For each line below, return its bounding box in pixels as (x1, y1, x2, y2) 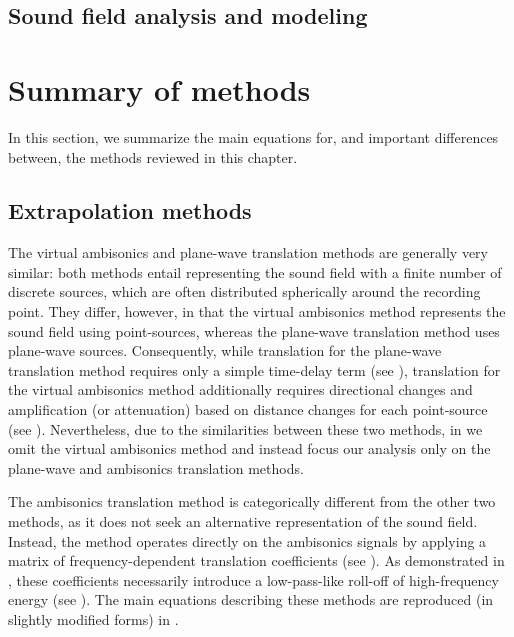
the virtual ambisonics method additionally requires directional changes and (8, 379, 473, 400)
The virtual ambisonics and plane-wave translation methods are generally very (8, 242, 489, 263)
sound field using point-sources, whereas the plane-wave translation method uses (8, 320, 500, 341)
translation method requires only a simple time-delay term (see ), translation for (8, 359, 501, 380)
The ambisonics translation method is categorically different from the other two (8, 491, 496, 512)
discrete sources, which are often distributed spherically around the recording (8, 281, 481, 302)
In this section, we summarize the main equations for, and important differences (8, 126, 499, 147)
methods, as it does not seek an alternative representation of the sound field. (8, 511, 478, 532)
